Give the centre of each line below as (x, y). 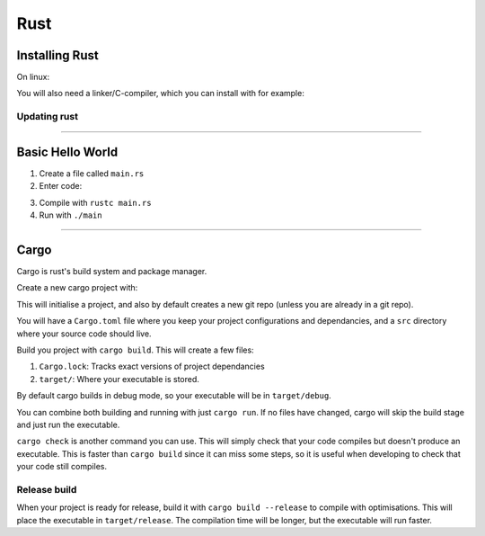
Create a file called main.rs (92, 173)
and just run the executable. (68, 424)
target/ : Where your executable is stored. (119, 379)
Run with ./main (71, 215)
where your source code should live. (84, 334)
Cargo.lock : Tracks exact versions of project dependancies (152, 366)
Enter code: (61, 186)
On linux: (33, 77)
